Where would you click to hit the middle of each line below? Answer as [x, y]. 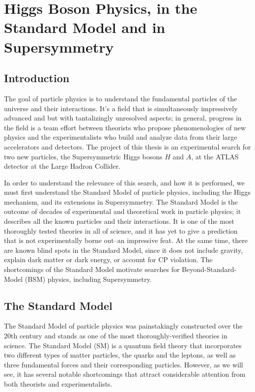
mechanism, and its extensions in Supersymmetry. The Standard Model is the [121, 201]
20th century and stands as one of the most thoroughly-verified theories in [116, 336]
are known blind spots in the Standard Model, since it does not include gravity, [124, 250]
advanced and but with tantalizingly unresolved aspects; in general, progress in [123, 118]
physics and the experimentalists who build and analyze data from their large [121, 137]
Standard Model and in [85, 27]
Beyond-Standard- [209, 269]
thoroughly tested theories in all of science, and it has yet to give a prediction [121, 230]
